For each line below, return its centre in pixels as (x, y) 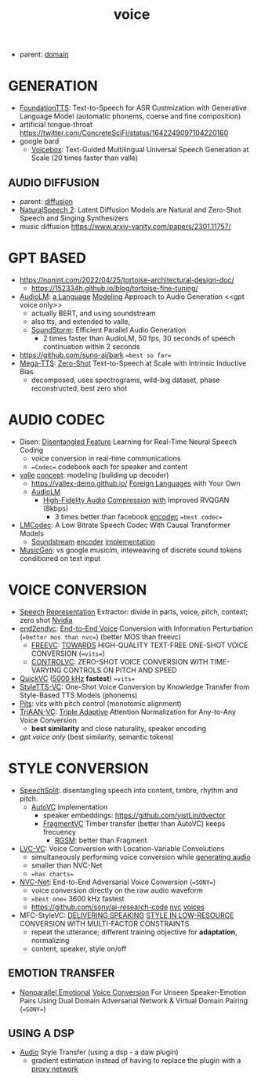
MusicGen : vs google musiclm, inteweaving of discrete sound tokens (130, 550)
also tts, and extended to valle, (81, 321)
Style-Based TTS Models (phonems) (78, 695)
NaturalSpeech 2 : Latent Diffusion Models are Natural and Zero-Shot (130, 209)
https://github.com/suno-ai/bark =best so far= (95, 355)
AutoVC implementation (69, 806)
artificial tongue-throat (56, 125)
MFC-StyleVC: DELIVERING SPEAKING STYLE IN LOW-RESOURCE (127, 915)
